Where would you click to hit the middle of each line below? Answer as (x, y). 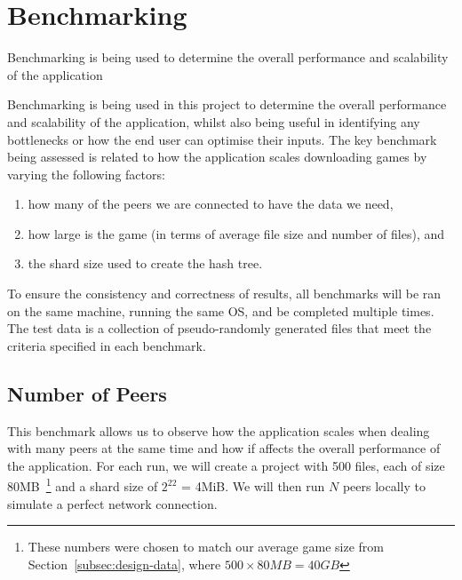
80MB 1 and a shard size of (83, 485)
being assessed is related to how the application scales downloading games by (217, 157)
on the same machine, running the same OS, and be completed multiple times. (221, 310)
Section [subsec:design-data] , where (124, 564)
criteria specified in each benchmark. (107, 345)
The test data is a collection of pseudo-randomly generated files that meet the (219, 328)
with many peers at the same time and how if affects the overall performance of (224, 448)
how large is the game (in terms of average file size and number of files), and (236, 233)
